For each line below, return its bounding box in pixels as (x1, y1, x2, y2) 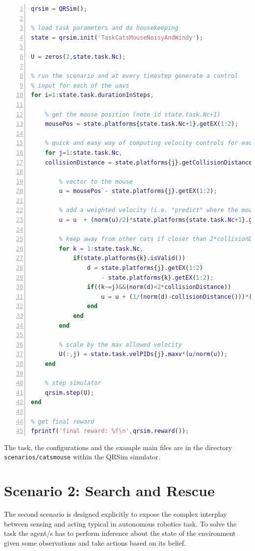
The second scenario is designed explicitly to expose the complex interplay (4, 509, 227, 519)
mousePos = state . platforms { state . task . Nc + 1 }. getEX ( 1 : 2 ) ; (45, 120, 238, 128)
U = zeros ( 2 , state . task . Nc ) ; (31, 53, 126, 60)
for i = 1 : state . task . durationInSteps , (31, 92, 154, 99)
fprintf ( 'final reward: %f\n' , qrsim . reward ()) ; (31, 428, 189, 435)
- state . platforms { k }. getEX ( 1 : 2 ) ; (101, 274, 214, 281)
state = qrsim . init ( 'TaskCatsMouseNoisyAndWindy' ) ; (31, 34, 203, 41)
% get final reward (31, 418, 94, 425)
